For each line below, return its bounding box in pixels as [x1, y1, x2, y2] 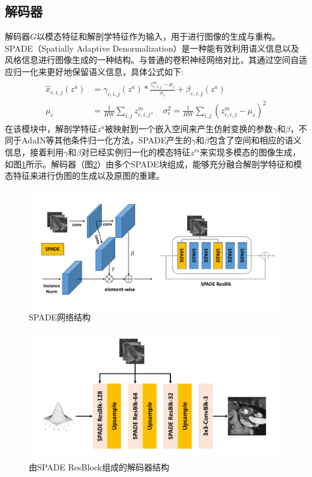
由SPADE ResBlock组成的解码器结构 [29, 461, 169, 473]
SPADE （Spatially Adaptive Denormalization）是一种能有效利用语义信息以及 [5, 41, 299, 54]
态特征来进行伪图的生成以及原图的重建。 [5, 169, 164, 182]
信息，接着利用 [5, 146, 64, 158]
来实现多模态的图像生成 [200, 146, 293, 158]
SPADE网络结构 [29, 311, 91, 323]
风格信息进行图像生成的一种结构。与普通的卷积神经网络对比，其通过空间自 [5, 53, 299, 66]
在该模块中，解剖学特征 [5, 122, 97, 134]
